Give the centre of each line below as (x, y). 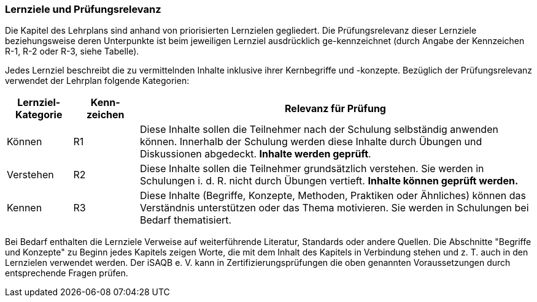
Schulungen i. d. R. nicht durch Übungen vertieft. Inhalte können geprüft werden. (329, 181)
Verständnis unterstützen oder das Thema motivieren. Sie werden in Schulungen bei (334, 208)
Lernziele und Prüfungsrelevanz (83, 9)
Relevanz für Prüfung (335, 109)
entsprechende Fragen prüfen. (67, 273)
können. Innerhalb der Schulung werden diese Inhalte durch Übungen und (311, 142)
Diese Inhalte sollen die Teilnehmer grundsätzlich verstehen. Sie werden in (312, 169)
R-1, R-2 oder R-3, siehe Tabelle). (72, 51)
